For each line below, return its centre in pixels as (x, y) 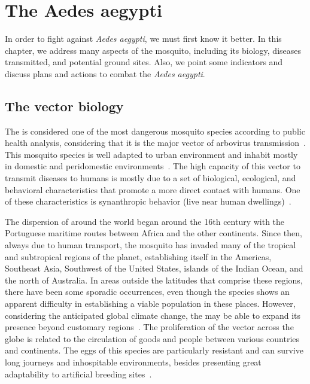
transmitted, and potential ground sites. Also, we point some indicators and (144, 62)
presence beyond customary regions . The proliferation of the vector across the (149, 327)
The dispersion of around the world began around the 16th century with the (145, 221)
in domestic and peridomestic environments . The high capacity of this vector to (153, 166)
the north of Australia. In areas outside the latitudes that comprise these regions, (154, 280)
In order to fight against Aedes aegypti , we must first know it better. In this (143, 39)
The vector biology (64, 106)
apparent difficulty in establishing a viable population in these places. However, (150, 304)
